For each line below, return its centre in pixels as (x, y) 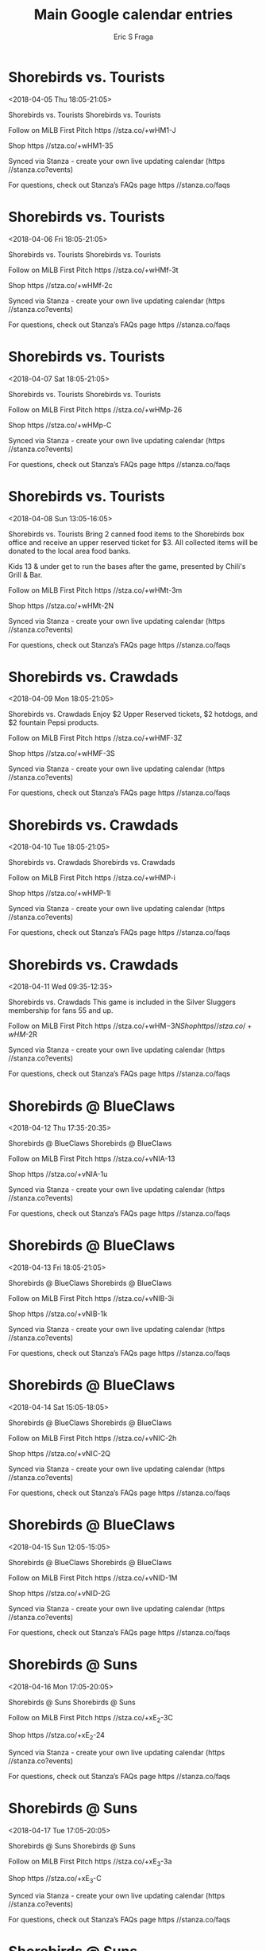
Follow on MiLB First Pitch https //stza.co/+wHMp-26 (95, 409)
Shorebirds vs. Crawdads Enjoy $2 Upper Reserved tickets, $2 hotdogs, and (133, 715)
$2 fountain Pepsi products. (54, 722)
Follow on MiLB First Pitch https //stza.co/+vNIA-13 (92, 1159)
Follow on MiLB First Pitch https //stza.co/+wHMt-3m (95, 590)
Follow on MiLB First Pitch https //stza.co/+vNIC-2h (93, 1439)
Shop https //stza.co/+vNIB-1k (58, 1314)
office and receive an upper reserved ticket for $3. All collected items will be (133, 542)
